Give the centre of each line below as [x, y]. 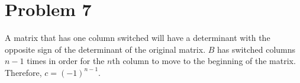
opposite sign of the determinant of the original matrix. [105, 49]
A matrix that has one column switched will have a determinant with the [138, 38]
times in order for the [66, 61]
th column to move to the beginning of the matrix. [204, 61]
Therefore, [23, 72]
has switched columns [256, 49]
